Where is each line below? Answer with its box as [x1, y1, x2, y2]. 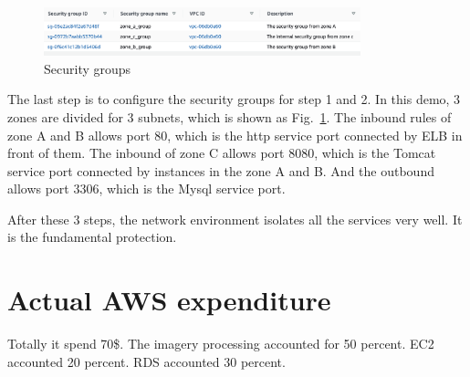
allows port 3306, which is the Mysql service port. [7, 179, 286, 198]
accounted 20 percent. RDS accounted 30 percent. [7, 351, 286, 371]
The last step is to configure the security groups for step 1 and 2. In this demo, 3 [7, 89, 461, 109]
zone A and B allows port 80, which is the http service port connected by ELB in [7, 125, 463, 144]
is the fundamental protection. [7, 227, 177, 246]
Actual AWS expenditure [7, 281, 331, 319]
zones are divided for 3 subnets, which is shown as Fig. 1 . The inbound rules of [7, 107, 452, 126]
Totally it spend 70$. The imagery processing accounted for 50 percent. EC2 [7, 334, 434, 353]
